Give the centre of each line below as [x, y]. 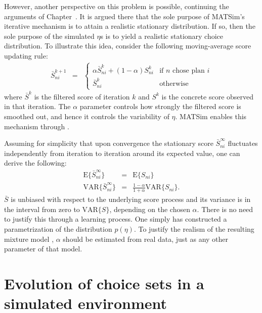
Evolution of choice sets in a [104, 283]
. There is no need [225, 209]
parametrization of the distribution [58, 229]
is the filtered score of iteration [82, 96]
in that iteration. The [37, 106]
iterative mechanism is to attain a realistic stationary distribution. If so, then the [130, 26]
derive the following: [35, 163]
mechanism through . [37, 126]
